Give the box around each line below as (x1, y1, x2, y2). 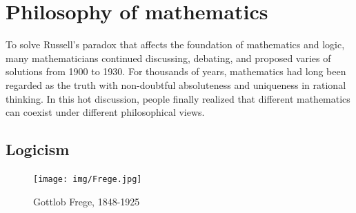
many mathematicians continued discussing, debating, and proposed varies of (6, 50, 331, 65)
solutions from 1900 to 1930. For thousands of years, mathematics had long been (6, 64, 346, 79)
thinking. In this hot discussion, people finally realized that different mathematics (6, 91, 350, 105)
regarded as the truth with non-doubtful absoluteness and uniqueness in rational (6, 77, 346, 92)
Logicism (6, 139, 70, 160)
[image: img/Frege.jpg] (33, 174, 142, 184)
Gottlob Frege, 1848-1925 (33, 194, 140, 208)
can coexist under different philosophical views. (6, 105, 205, 119)
